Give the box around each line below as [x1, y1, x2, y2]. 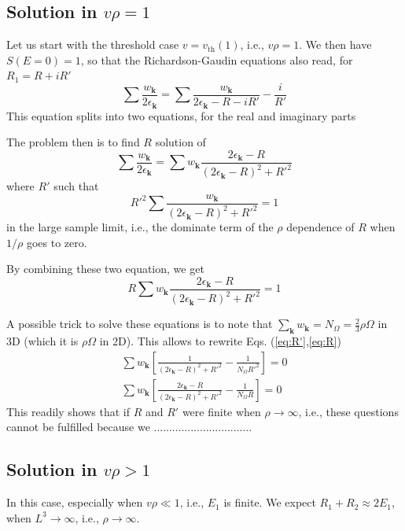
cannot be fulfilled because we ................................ [6, 419, 252, 435]
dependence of [286, 219, 355, 235]
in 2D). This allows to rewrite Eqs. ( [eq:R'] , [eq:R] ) [99, 333, 341, 349]
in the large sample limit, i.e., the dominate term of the [6, 219, 274, 235]
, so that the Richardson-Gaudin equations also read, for [80, 51, 353, 68]
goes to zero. [26, 234, 87, 250]
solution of [155, 134, 206, 150]
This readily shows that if [6, 403, 130, 419]
